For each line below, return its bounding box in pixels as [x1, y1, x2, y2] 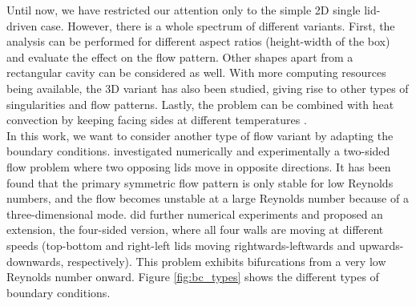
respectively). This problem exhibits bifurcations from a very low [67, 252, 386, 269]
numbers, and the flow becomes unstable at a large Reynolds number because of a [6, 190, 409, 207]
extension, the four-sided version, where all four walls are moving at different [6, 221, 384, 238]
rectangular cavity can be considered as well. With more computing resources [6, 64, 386, 81]
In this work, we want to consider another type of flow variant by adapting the [6, 127, 394, 143]
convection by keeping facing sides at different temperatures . [6, 111, 307, 128]
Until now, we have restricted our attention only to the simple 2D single [6, 2, 361, 18]
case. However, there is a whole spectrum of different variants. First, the [40, 17, 395, 34]
